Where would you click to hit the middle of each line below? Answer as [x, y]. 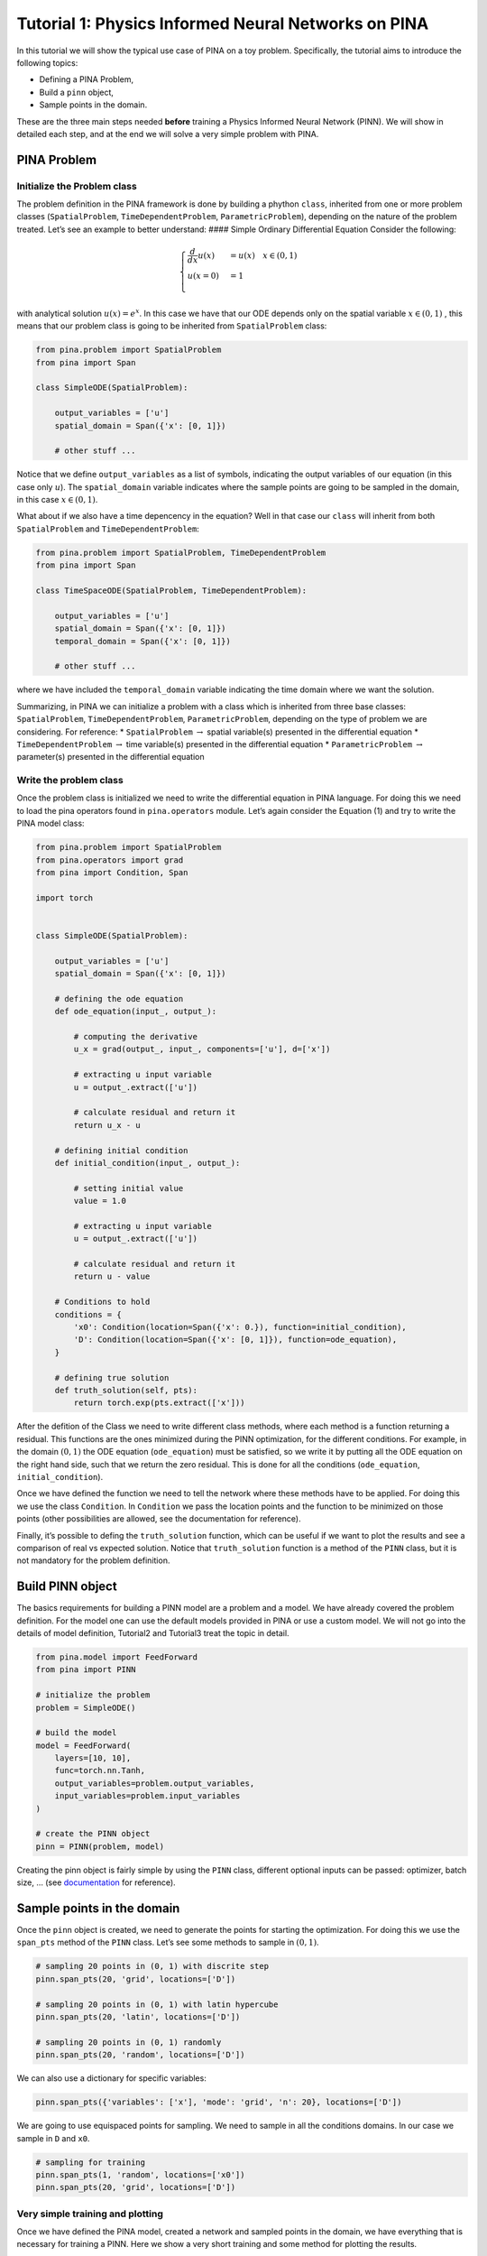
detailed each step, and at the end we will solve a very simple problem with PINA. [168, 134]
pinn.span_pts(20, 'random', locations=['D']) [140, 2055]
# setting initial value [129, 1188]
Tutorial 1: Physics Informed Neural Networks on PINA [223, 23]
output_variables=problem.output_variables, [155, 1783]
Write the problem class [70, 781]
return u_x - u [107, 1125]
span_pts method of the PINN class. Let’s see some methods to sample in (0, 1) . [168, 1942]
